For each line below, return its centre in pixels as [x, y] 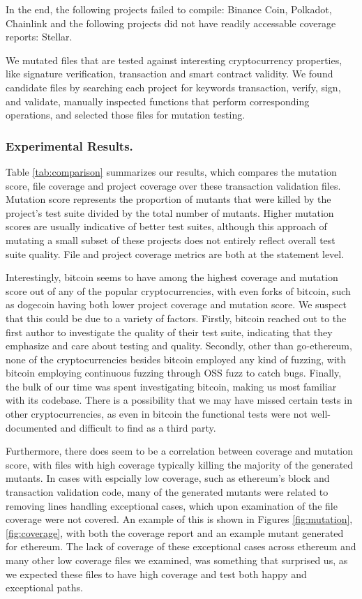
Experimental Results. [69, 145]
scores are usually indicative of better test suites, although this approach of [166, 226]
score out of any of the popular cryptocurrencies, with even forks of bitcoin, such [178, 290]
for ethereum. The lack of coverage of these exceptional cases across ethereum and [181, 546]
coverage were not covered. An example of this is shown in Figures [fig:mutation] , [179, 519]
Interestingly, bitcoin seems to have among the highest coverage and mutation [172, 277]
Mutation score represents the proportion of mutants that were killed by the [168, 199]
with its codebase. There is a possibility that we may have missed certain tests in [179, 400]
